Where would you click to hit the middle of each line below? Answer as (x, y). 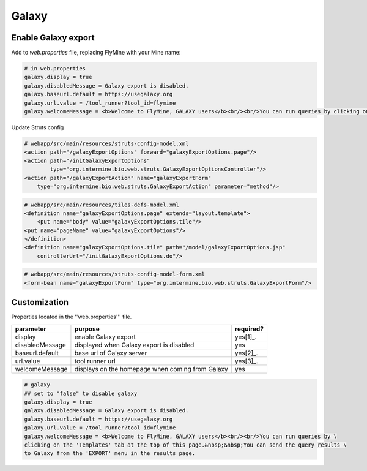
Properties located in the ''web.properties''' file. (72, 317)
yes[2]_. (246, 353)
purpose (87, 329)
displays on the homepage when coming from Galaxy (151, 369)
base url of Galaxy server (111, 353)
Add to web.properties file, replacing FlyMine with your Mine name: (96, 53)
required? (249, 329)
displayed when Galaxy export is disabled (134, 345)
